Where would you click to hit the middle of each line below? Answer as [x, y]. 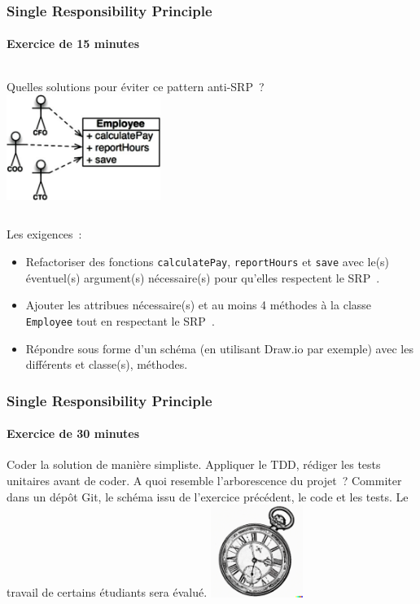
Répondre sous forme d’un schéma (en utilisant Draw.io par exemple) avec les [219, 348]
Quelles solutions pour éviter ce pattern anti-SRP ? [136, 86]
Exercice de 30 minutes [73, 433]
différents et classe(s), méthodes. [107, 364]
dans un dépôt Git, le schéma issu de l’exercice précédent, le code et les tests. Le [208, 496]
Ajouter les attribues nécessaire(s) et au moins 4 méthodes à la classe [199, 305]
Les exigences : [44, 234]
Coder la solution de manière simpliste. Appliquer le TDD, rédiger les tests [194, 464]
